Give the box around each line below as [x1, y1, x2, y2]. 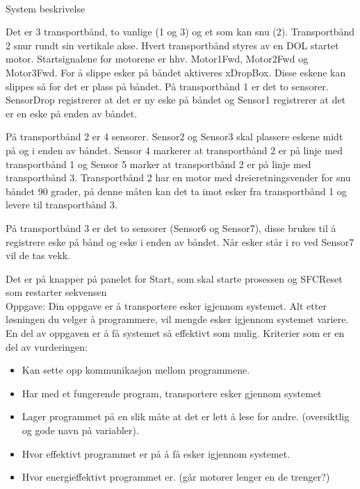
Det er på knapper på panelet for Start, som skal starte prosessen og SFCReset [6, 271, 343, 285]
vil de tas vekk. [6, 248, 71, 263]
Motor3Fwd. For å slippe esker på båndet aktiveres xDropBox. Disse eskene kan [6, 65, 346, 79]
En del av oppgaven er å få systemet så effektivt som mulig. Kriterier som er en [6, 326, 345, 340]
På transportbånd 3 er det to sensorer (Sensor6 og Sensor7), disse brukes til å [6, 220, 336, 235]
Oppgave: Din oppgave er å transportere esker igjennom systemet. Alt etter [6, 298, 327, 313]
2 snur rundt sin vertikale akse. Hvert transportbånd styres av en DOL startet [6, 38, 339, 52]
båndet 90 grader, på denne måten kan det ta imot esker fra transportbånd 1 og [6, 183, 347, 198]
